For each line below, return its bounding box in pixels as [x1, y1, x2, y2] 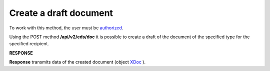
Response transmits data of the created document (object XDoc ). [9, 59, 146, 65]
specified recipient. [9, 41, 49, 47]
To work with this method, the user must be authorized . [9, 25, 123, 31]
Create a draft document [9, 7, 113, 18]
